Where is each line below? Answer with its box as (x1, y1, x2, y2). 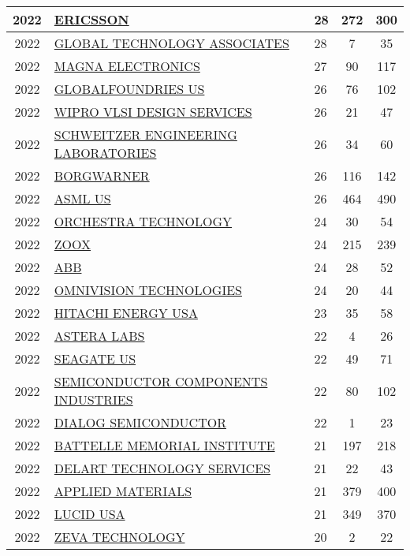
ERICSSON (54, 10, 129, 28)
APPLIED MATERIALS (54, 482, 192, 500)
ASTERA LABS (54, 327, 145, 345)
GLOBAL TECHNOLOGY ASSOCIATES (54, 34, 289, 52)
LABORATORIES (54, 144, 157, 162)
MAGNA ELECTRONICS (54, 57, 200, 75)
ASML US (54, 189, 111, 207)
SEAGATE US (54, 349, 136, 368)
